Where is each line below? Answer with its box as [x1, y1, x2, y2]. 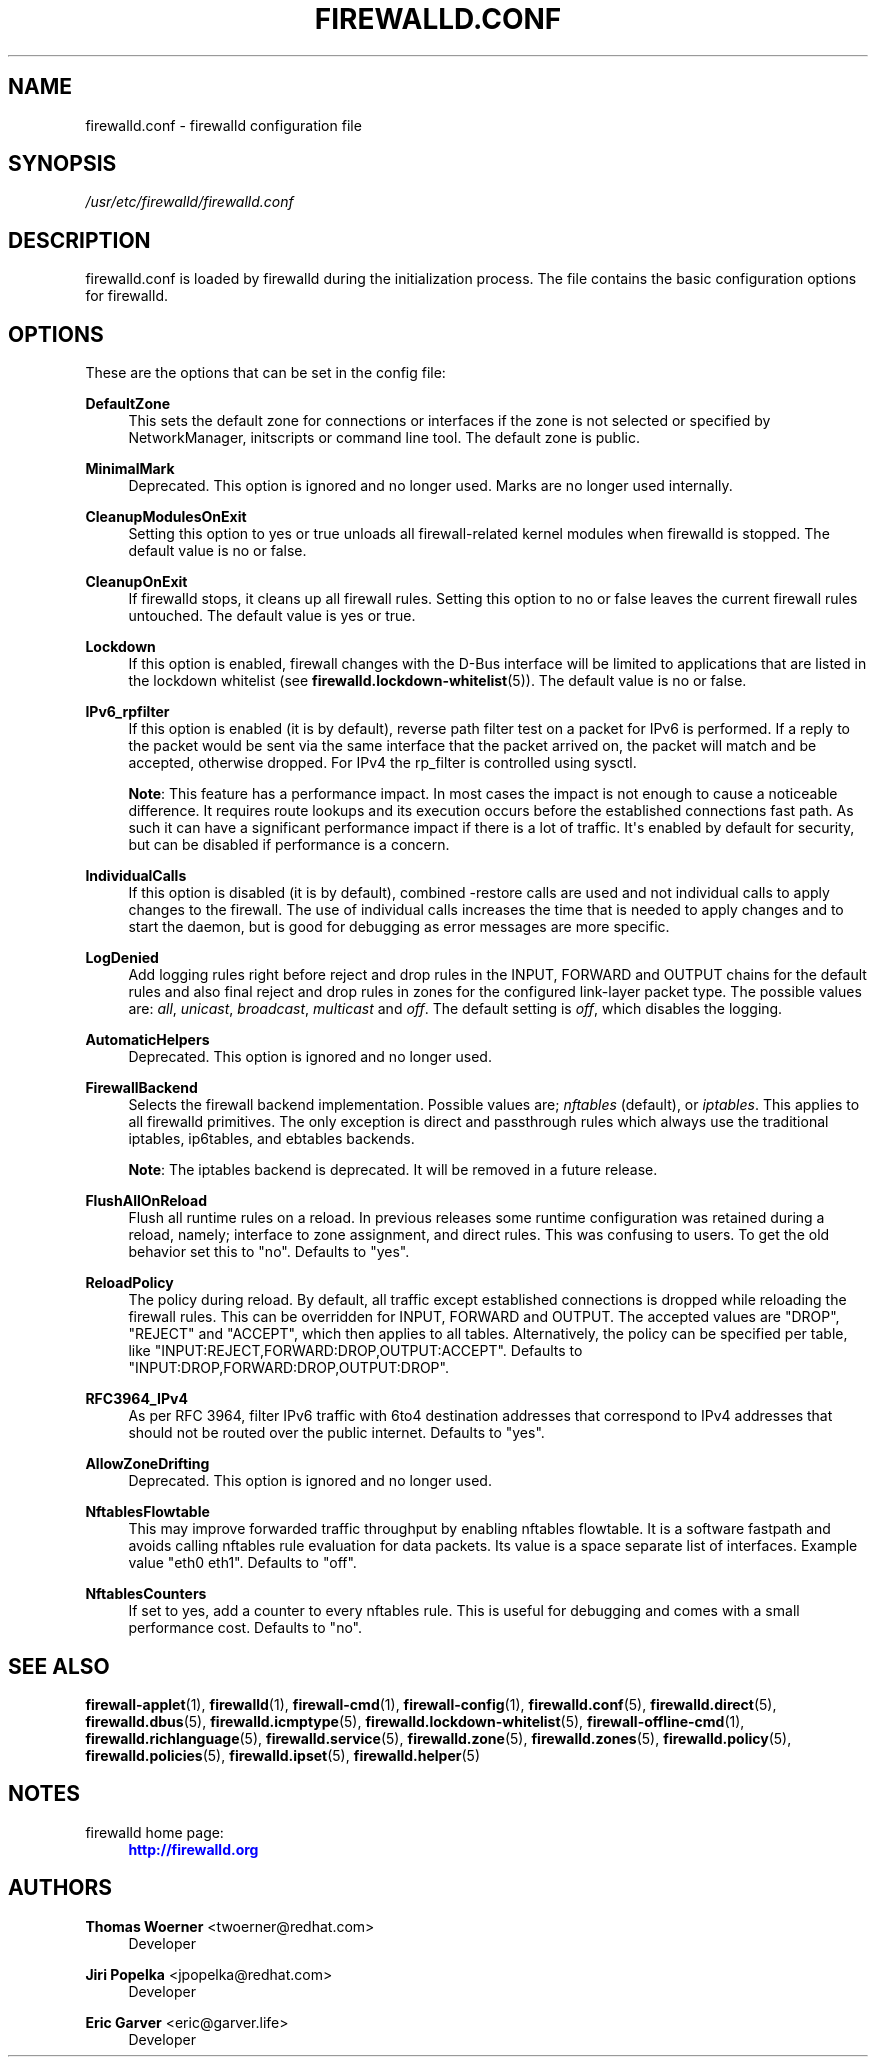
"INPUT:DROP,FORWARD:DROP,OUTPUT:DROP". [128, 1359, 449, 1377]
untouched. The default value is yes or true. [128, 607, 416, 625]
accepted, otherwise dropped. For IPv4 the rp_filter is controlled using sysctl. [128, 754, 637, 772]
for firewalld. [85, 287, 168, 305]
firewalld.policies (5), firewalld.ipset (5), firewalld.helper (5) [85, 1746, 481, 1764]
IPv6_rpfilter [85, 703, 170, 721]
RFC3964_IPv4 [85, 1390, 188, 1408]
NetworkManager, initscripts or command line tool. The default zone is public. [128, 429, 640, 447]
